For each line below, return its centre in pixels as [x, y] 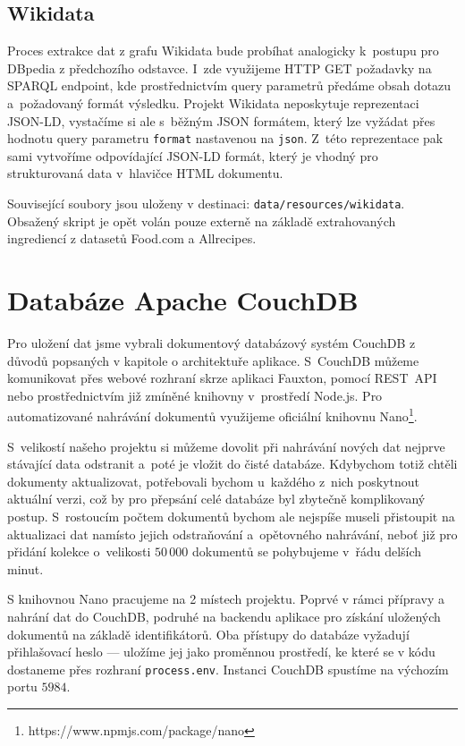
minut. [25, 568]
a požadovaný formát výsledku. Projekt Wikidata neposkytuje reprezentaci [213, 102]
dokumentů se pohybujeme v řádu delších [307, 551]
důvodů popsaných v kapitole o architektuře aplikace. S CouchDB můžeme [213, 360]
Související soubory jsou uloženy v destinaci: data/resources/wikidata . [206, 203]
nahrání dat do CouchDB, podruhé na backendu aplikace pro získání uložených [224, 616]
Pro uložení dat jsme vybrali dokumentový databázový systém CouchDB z [211, 342]
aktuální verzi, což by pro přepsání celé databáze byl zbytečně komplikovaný [216, 499]
